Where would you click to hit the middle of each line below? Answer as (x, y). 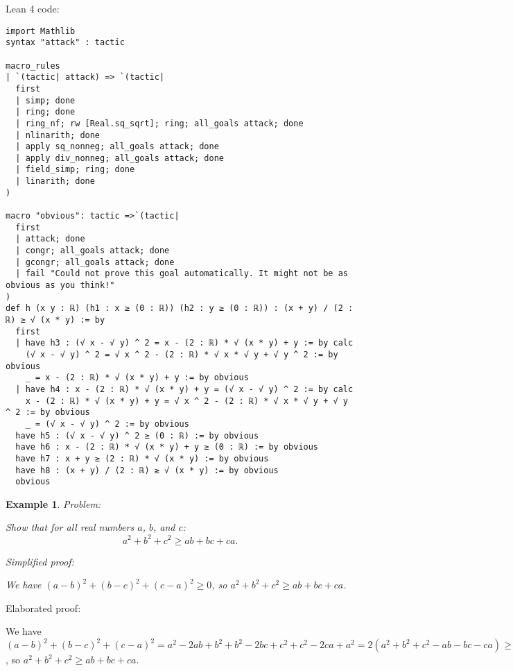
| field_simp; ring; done (75, 170)
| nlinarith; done (58, 135)
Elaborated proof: (43, 608)
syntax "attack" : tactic (65, 43)
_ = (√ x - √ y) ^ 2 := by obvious (107, 424)
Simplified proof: (40, 561)
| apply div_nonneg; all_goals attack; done (120, 158)
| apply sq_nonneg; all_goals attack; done (117, 147)
